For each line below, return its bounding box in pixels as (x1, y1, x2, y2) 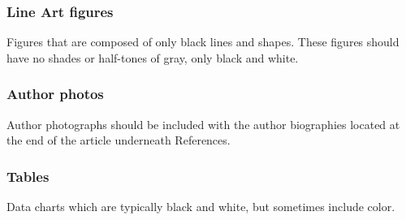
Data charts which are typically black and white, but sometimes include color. (6, 198, 395, 215)
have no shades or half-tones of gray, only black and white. (6, 49, 299, 66)
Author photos (6, 84, 104, 104)
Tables (6, 166, 50, 186)
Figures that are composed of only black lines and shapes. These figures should (6, 33, 400, 50)
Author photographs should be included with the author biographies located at (6, 115, 400, 132)
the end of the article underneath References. (6, 132, 231, 149)
